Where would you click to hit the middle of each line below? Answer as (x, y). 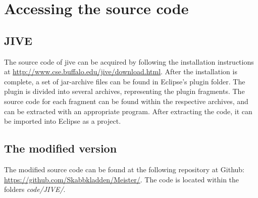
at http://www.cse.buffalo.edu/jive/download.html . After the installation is (121, 71)
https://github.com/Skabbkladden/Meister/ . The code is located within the (122, 179)
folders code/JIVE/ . (35, 189)
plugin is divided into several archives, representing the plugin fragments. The (124, 91)
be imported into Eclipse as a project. (63, 121)
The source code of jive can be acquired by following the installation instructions (129, 61)
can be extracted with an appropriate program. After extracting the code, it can (128, 111)
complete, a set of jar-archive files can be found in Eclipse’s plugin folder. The (125, 81)
